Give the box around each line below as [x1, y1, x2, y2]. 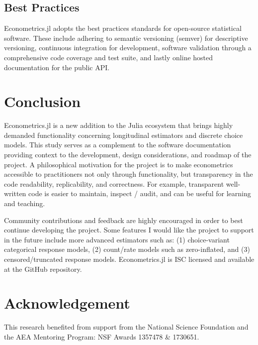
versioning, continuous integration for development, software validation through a [4, 42, 252, 53]
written [4, 188, 26, 199]
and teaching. [4, 198, 45, 209]
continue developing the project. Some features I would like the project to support [4, 225, 254, 235]
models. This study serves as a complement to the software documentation [4, 139, 231, 150]
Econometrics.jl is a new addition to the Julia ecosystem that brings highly [4, 120, 233, 130]
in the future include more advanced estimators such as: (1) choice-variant [4, 234, 230, 244]
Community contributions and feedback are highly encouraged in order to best [4, 215, 243, 225]
